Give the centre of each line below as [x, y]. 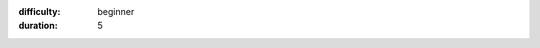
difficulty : [39, 11]
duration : [38, 26]
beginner [116, 11]
